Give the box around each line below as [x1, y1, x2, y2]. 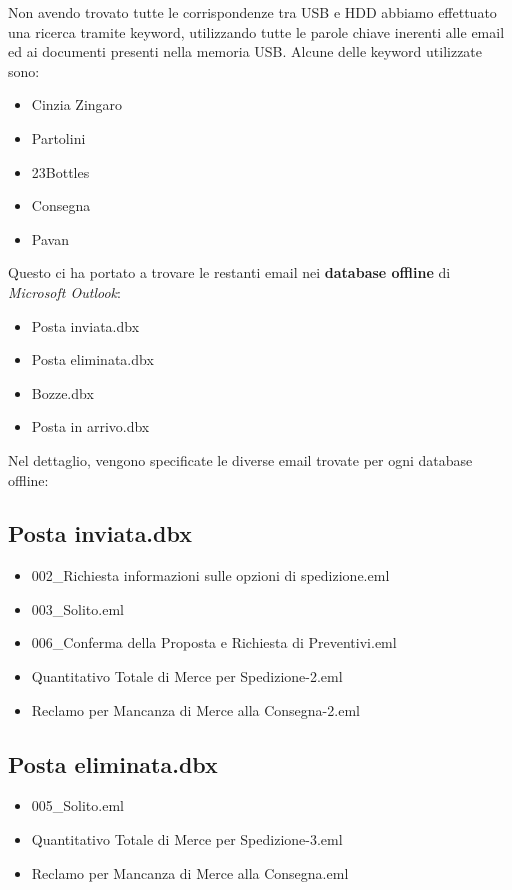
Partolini [31, 127, 86, 148]
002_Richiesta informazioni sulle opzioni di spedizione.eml [31, 565, 390, 586]
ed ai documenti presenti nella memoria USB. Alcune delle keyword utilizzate [8, 41, 483, 62]
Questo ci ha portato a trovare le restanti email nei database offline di [8, 262, 451, 283]
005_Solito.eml [31, 795, 124, 816]
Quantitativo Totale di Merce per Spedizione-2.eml [31, 666, 343, 687]
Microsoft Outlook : [8, 281, 121, 302]
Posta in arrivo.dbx [31, 416, 150, 437]
